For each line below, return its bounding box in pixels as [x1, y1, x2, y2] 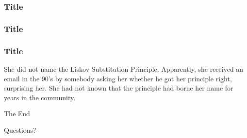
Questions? [4, 124, 36, 135]
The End [4, 108, 30, 119]
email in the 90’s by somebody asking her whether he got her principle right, [4, 73, 232, 83]
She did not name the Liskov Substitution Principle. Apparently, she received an [4, 63, 244, 74]
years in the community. [4, 92, 76, 102]
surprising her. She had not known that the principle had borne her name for [4, 83, 233, 93]
